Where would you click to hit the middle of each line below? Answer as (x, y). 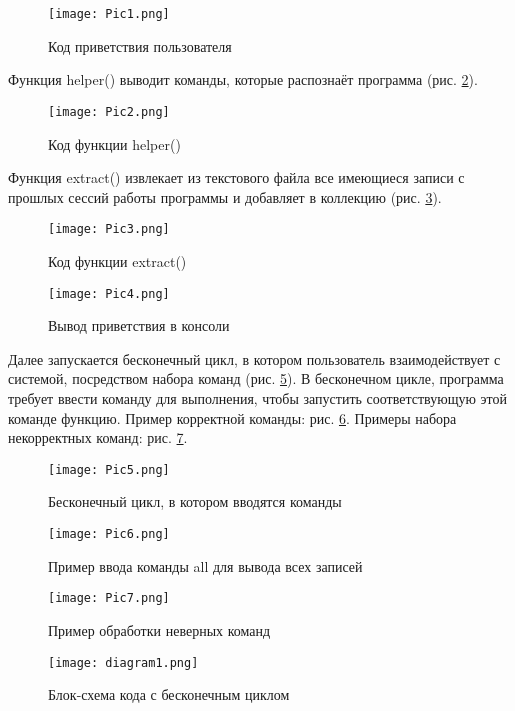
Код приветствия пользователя (140, 45)
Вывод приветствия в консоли (139, 325)
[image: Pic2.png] (109, 111)
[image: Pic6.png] (109, 534)
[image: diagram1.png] (123, 662)
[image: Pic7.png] (109, 598)
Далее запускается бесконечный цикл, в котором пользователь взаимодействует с (254, 358)
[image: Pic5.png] (109, 469)
